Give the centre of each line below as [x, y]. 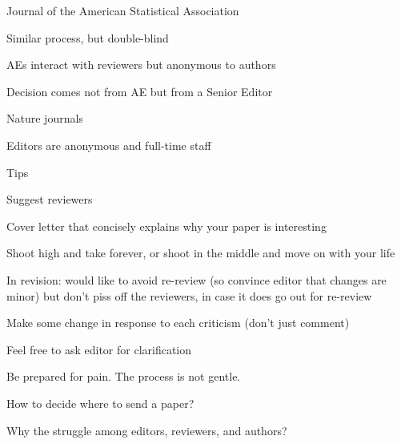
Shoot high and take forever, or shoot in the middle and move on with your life [201, 253]
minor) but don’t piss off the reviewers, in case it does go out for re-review [189, 295]
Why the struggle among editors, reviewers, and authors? [147, 430]
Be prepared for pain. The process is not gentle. [124, 376]
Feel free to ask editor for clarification [99, 349]
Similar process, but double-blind [88, 37]
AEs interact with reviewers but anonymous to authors [141, 65]
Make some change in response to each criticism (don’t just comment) [178, 323]
